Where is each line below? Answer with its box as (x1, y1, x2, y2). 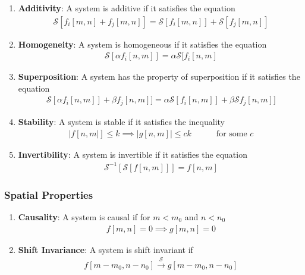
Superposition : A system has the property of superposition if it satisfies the (18, 70, 300, 83)
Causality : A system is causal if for (18, 210, 150, 223)
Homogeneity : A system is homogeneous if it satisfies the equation (18, 37, 267, 50)
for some (216, 129, 247, 138)
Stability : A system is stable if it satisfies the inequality (18, 115, 225, 127)
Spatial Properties (4, 187, 93, 202)
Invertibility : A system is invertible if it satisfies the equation (18, 148, 247, 160)
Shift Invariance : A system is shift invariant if (18, 243, 193, 255)
